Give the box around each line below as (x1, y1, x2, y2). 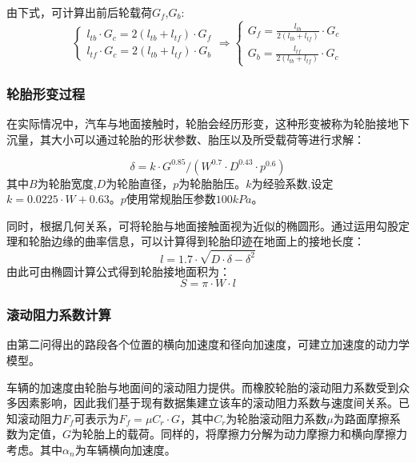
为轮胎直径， (106, 174, 174, 191)
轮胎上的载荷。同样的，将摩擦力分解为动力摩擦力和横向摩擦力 (82, 425, 408, 442)
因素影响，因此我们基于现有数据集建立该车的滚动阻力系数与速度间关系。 (17, 394, 398, 411)
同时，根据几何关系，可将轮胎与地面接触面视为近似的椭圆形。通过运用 (6, 217, 376, 233)
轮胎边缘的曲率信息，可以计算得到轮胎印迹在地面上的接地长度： (28, 233, 365, 249)
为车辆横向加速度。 (74, 441, 176, 457)
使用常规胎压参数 (126, 190, 216, 207)
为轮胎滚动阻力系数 (226, 409, 327, 426)
